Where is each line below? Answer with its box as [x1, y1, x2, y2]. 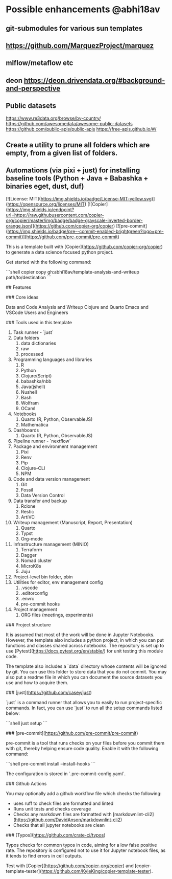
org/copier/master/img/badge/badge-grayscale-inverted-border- [6, 217, 143, 223]
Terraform [20, 546, 42, 553]
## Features [6, 284, 31, 290]
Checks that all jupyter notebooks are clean [13, 822, 105, 828]
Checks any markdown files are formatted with [13, 811, 112, 817]
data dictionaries [20, 340, 57, 346]
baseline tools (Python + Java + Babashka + [6, 174, 149, 183]
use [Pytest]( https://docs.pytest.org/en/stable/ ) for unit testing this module [6, 648, 163, 654]
